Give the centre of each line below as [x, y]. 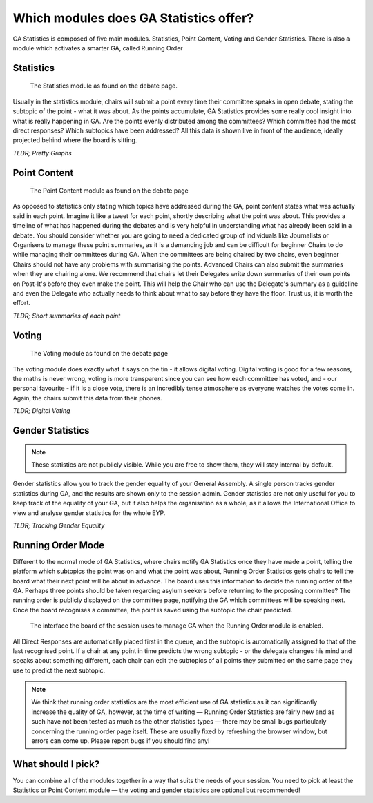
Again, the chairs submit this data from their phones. [87, 398]
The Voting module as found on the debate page [99, 354]
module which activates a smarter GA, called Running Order [98, 48]
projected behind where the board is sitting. [75, 140]
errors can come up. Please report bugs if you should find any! [121, 741]
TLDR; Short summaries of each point [67, 316]
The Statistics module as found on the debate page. [104, 86]
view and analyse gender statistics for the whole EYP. [89, 513]
